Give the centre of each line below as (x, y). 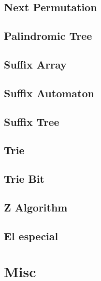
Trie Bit (24, 179)
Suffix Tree (32, 121)
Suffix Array (35, 64)
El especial (31, 236)
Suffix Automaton (49, 93)
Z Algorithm (36, 207)
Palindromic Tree (48, 36)
